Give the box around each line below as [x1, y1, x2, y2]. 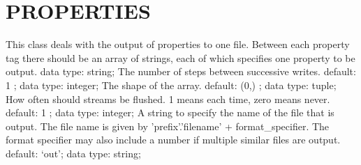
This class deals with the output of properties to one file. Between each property [6, 37, 350, 52]
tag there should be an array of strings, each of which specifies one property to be [6, 50, 355, 65]
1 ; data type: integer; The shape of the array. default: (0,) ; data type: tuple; [6, 77, 337, 92]
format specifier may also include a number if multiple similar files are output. [6, 132, 341, 147]
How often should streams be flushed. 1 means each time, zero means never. [6, 91, 330, 106]
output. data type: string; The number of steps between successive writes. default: [6, 64, 356, 79]
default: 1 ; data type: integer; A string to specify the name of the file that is [6, 105, 334, 120]
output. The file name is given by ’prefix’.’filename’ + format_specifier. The [6, 118, 330, 133]
